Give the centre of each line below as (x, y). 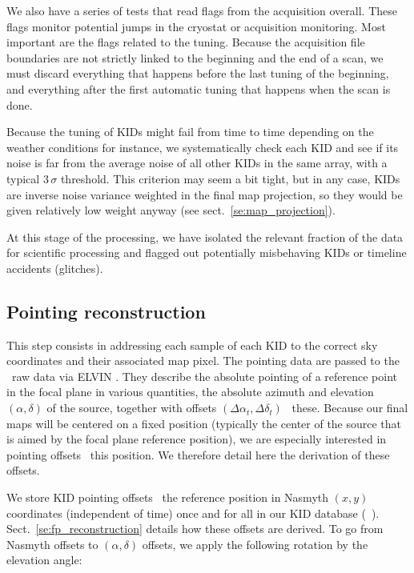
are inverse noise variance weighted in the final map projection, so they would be (205, 194)
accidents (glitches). (55, 268)
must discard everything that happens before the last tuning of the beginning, (198, 73)
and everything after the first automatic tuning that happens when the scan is (199, 88)
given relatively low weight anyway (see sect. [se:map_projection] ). (171, 210)
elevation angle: (44, 560)
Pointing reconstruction (106, 311)
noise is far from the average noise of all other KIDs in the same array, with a (197, 163)
